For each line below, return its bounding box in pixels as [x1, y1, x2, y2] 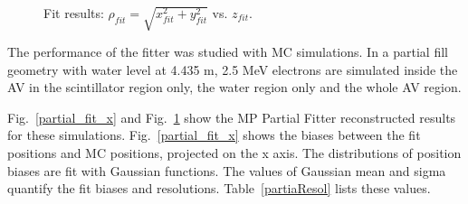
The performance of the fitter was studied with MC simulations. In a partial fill [7, 42, 448, 60]
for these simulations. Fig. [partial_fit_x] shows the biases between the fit [7, 125, 421, 144]
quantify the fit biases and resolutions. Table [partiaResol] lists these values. [7, 179, 431, 198]
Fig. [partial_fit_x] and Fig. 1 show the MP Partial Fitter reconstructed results [7, 107, 456, 126]
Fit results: [43, 4, 104, 22]
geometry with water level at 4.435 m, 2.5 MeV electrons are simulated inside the [7, 60, 458, 79]
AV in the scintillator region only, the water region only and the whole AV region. [7, 78, 462, 97]
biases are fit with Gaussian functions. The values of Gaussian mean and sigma [7, 161, 446, 180]
